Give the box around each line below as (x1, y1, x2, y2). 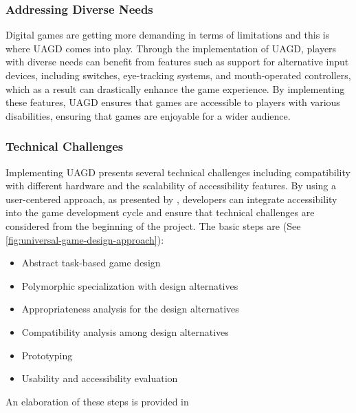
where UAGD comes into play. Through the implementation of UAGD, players (5, 41, 337, 55)
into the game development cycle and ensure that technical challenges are (5, 205, 315, 220)
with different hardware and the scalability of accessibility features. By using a (5, 178, 337, 193)
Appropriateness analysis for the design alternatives (21, 301, 239, 316)
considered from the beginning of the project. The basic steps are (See (5, 218, 301, 233)
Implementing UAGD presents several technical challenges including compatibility (5, 165, 351, 179)
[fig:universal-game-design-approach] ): (5, 232, 164, 246)
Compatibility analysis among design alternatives (21, 324, 229, 339)
